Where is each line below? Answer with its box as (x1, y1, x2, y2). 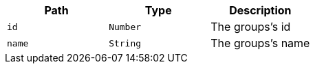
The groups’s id (210, 20, 291, 33)
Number (109, 21, 142, 32)
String (109, 38, 142, 49)
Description (229, 3, 292, 17)
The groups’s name (210, 36, 310, 50)
